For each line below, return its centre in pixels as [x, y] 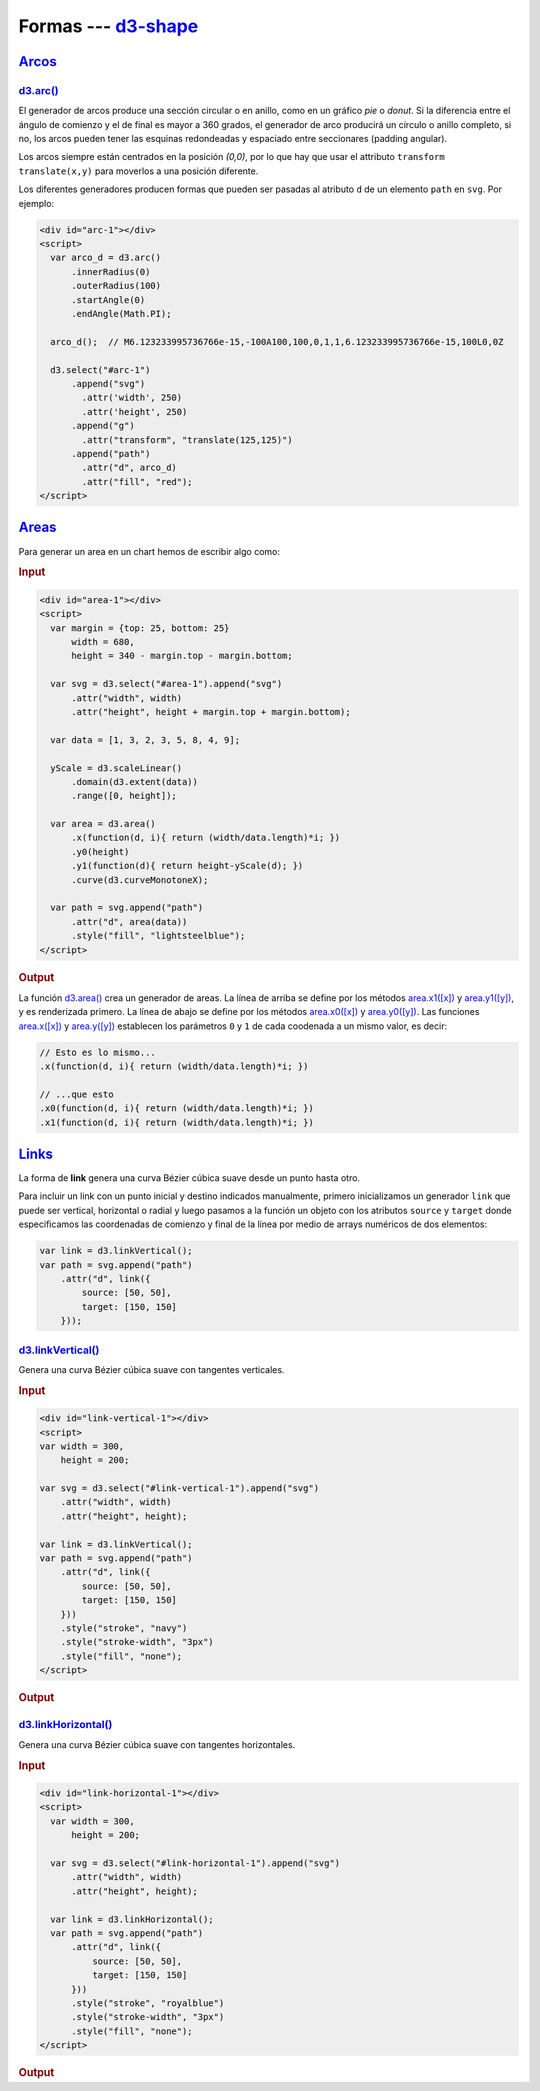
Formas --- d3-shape [108, 26]
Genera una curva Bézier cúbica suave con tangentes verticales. [151, 1369]
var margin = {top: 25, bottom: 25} [140, 628]
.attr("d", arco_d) [129, 468]
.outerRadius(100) [116, 286]
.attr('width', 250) [132, 398]
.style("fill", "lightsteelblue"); [158, 936]
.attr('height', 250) [134, 411]
